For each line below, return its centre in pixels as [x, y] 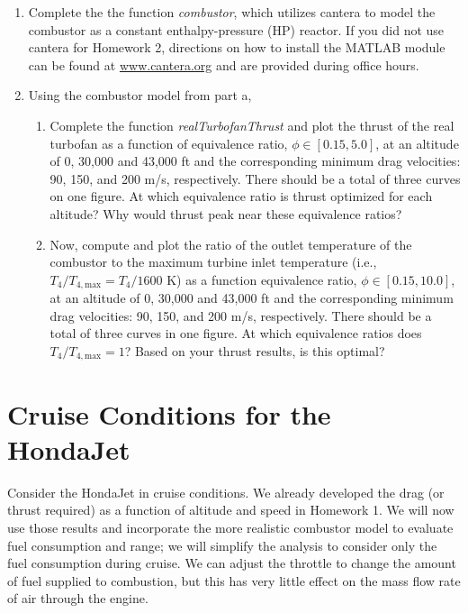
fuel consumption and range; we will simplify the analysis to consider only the [222, 545]
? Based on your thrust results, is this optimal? [255, 350]
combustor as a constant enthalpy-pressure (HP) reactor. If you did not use [236, 29]
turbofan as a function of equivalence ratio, [169, 143]
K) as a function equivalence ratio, [262, 279]
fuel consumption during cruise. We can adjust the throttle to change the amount [232, 563]
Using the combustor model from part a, [140, 95]
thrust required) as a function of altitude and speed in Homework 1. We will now [231, 510]
